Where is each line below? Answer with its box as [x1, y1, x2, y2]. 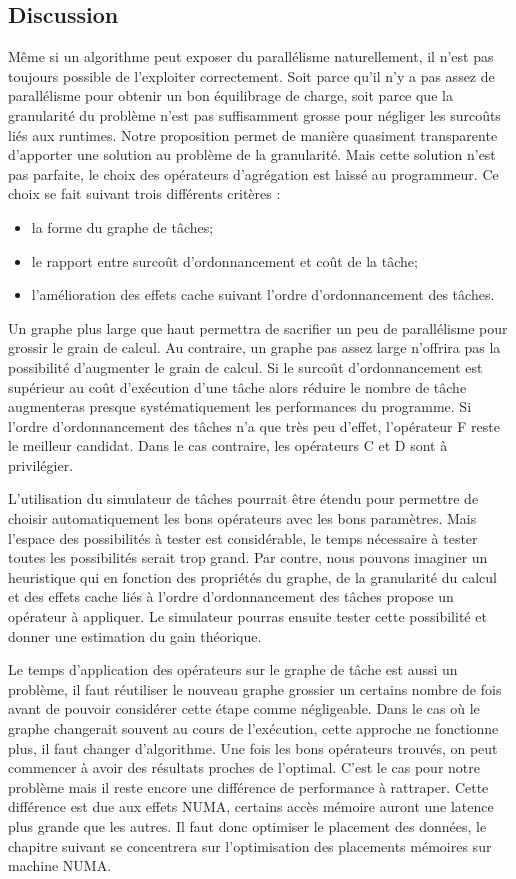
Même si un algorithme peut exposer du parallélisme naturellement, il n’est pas [8, 46, 494, 67]
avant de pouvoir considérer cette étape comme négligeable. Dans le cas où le [8, 698, 480, 719]
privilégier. [8, 454, 74, 475]
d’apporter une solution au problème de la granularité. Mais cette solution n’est [8, 144, 496, 165]
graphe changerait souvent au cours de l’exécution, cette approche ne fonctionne [8, 718, 499, 739]
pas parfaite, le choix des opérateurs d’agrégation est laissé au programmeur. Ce [8, 163, 499, 184]
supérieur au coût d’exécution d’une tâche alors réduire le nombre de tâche [8, 376, 467, 397]
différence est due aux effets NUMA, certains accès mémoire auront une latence [8, 796, 494, 817]
